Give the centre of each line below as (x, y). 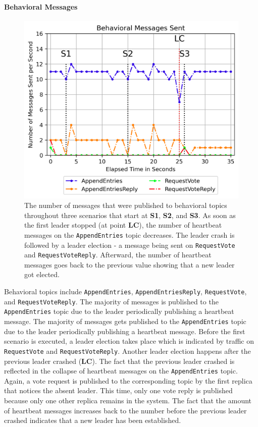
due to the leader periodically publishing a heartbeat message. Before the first (125, 331)
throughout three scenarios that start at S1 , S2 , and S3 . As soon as (130, 215)
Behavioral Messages (41, 6)
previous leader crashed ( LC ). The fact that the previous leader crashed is (119, 361)
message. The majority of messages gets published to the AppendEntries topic (125, 321)
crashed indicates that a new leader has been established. (93, 420)
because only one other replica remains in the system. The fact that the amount (128, 400)
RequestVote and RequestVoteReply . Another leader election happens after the (127, 351)
